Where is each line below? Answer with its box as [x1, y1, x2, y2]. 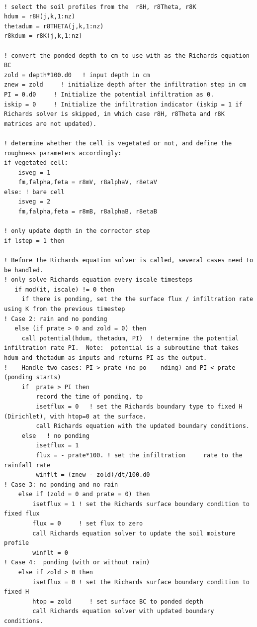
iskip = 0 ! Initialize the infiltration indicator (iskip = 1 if [4, 101, 243, 108]
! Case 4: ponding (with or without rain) [4, 559, 150, 566]
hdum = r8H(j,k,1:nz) [4, 13, 76, 20]
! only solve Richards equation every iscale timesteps [4, 276, 193, 284]
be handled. [4, 266, 43, 274]
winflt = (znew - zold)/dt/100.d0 [36, 471, 150, 479]
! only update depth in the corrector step [4, 227, 150, 235]
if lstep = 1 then [4, 237, 65, 244]
